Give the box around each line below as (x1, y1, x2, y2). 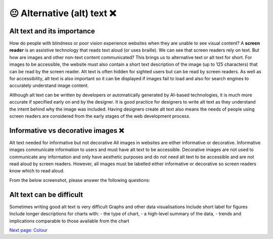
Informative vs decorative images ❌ (9, 126, 124, 135)
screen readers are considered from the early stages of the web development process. (9, 113, 191, 119)
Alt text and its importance (9, 27, 96, 35)
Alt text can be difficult (9, 190, 83, 199)
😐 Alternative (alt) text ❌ (9, 8, 116, 19)
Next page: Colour (9, 227, 48, 233)
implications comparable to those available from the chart (9, 218, 129, 224)
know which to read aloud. (9, 168, 65, 174)
